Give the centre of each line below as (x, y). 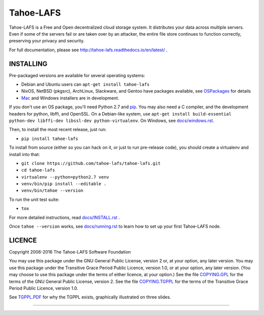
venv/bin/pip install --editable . (64, 184)
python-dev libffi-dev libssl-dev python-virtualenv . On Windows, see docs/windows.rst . (112, 120)
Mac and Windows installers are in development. (70, 98)
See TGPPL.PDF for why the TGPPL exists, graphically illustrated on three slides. (90, 297)
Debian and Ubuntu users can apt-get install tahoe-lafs (86, 84)
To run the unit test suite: (34, 199)
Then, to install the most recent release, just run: (58, 130)
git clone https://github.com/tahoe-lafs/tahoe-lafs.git (91, 163)
